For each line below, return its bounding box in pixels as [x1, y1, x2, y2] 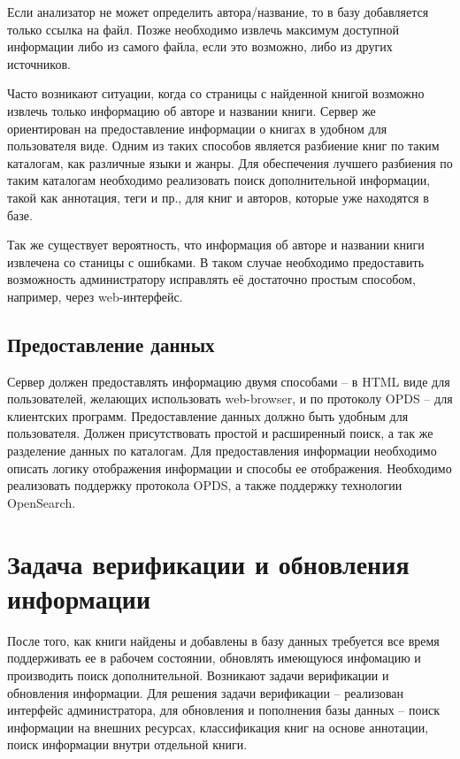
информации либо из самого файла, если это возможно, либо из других [7, 37, 393, 56]
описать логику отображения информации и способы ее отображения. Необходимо [7, 458, 452, 477]
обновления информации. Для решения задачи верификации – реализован [7, 683, 404, 701]
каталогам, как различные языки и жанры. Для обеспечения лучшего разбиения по [7, 153, 453, 172]
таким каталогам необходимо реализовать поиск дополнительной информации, [7, 171, 431, 189]
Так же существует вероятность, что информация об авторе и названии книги [7, 235, 425, 254]
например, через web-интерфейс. [7, 287, 183, 305]
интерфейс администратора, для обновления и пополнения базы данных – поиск [7, 701, 440, 719]
